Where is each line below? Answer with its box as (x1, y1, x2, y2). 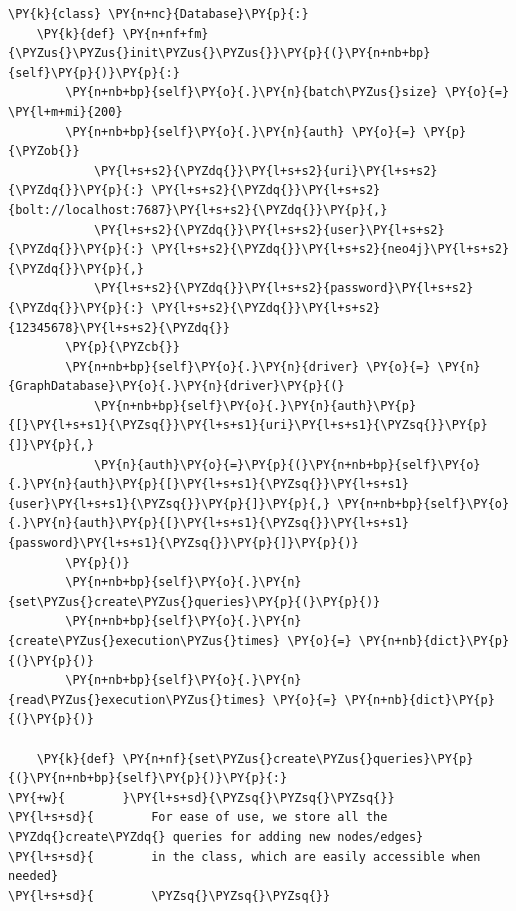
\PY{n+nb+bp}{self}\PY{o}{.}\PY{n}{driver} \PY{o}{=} (65, 359, 431, 374)
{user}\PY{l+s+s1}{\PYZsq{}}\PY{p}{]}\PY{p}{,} (8, 496, 331, 511)
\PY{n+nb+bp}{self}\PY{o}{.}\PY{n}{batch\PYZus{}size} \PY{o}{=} (65, 85, 510, 100)
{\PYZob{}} (8, 144, 80, 159)
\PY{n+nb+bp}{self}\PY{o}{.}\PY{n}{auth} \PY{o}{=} (65, 124, 417, 139)
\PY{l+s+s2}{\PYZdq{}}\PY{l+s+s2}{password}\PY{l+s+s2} (93, 281, 474, 296)
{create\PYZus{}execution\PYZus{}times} (8, 634, 281, 648)
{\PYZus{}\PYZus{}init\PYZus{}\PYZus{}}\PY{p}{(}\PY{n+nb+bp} (8, 46, 431, 61)
